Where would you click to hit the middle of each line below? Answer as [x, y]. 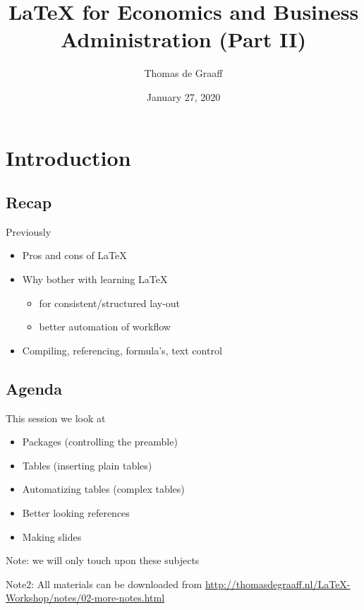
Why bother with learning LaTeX [95, 279]
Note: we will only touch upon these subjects [103, 560]
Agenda [34, 388]
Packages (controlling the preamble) [100, 442]
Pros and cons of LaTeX [74, 255]
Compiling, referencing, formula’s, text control [122, 350]
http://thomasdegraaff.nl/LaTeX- [278, 584]
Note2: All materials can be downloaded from [104, 584]
